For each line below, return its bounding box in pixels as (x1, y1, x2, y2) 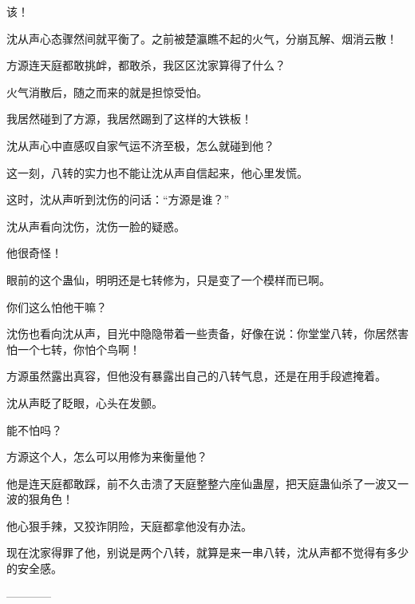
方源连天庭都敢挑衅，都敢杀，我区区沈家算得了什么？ (6, 57, 286, 74)
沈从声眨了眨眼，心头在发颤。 (6, 394, 163, 411)
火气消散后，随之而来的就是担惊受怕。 (6, 83, 207, 100)
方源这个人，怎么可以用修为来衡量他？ (6, 448, 207, 465)
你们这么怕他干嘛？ (6, 298, 107, 315)
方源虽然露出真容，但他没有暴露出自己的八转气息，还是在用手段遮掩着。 (6, 368, 386, 384)
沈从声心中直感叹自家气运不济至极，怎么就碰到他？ (6, 137, 275, 153)
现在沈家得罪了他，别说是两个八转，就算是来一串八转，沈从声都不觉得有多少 (6, 544, 409, 561)
